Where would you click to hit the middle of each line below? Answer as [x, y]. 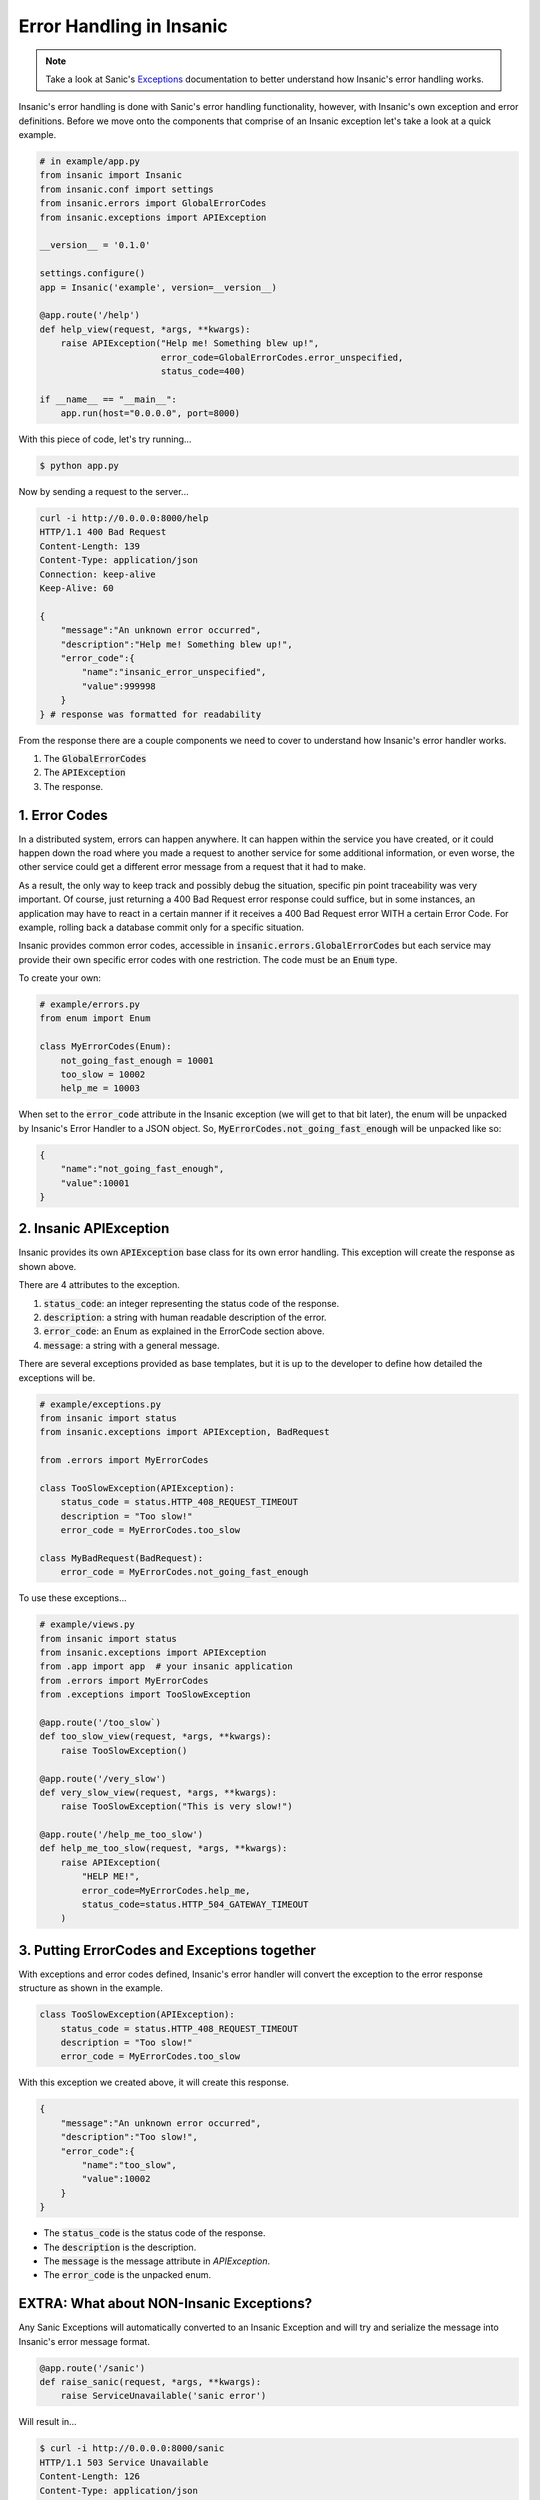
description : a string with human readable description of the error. [185, 1317]
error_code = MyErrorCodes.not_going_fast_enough [184, 1572]
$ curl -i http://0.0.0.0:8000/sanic [132, 2448]
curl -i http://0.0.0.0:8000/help [124, 518]
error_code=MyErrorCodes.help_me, [166, 1890]
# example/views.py [87, 1624]
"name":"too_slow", [129, 2165]
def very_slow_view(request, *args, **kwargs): [158, 1792]
